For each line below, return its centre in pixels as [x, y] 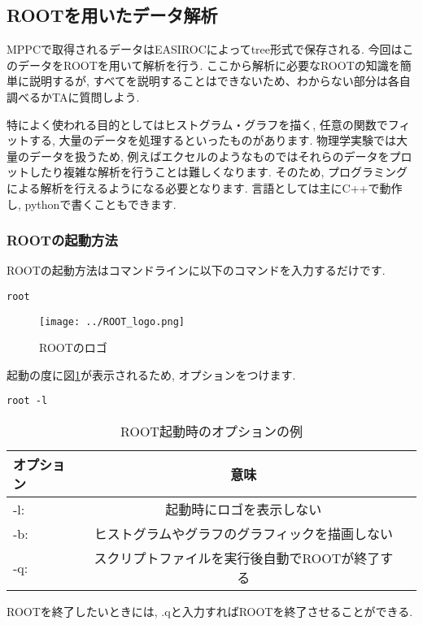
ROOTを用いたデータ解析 [112, 15]
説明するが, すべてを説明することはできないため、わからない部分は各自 [220, 81]
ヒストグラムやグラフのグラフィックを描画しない [243, 534]
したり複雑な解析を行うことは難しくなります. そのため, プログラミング [218, 172]
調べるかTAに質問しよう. [73, 96]
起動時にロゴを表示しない [244, 510]
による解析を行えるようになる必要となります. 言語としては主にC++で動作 [205, 187]
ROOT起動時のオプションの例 [211, 432]
